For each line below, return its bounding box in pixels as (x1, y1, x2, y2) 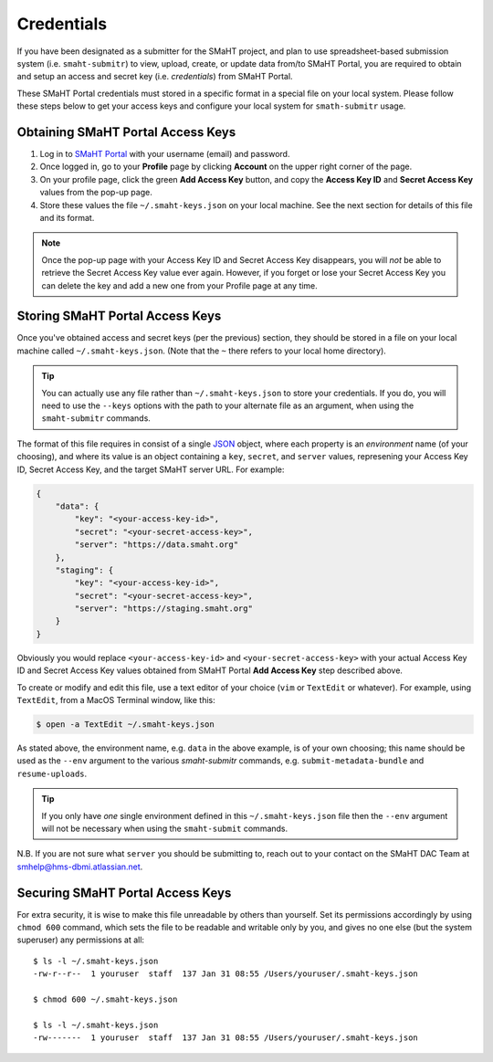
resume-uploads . (16, 768, 88, 779)
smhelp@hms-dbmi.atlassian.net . (16, 861, 143, 872)
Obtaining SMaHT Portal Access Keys (16, 124, 236, 140)
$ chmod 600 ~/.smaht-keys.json (33, 994, 178, 1004)
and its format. (39, 212, 95, 223)
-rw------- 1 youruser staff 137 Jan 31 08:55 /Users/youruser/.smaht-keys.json (33, 1033, 419, 1043)
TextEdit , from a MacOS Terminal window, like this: (16, 695, 216, 705)
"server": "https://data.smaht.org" (74, 540, 239, 550)
